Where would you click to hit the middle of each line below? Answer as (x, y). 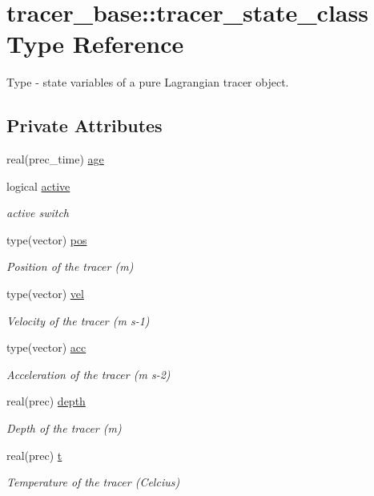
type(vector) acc (46, 347)
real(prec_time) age (55, 159)
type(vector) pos (47, 239)
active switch (38, 213)
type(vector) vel (45, 294)
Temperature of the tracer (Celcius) (93, 482)
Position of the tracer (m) (70, 266)
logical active (38, 185)
